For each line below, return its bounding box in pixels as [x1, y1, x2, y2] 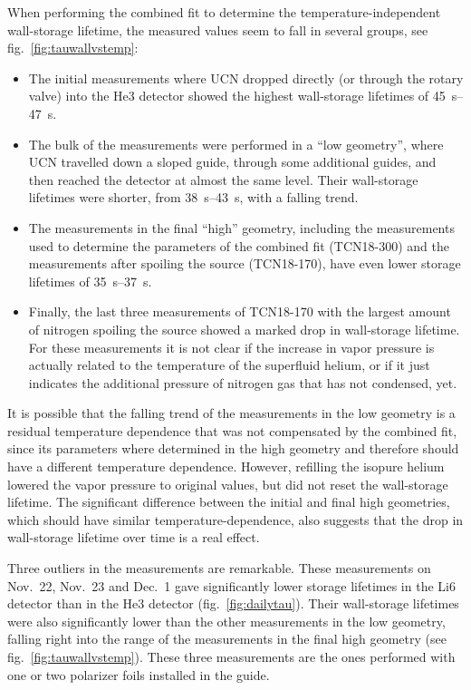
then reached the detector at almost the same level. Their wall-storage [28, 170, 418, 189]
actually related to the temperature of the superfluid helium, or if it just [28, 355, 430, 374]
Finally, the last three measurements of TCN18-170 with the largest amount [28, 302, 451, 321]
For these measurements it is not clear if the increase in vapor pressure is [28, 337, 435, 356]
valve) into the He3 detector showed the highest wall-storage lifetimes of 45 [28, 86, 446, 105]
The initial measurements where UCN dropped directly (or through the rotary [28, 68, 464, 87]
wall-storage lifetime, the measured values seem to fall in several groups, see [7, 20, 428, 39]
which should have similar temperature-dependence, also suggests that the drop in [7, 510, 464, 529]
